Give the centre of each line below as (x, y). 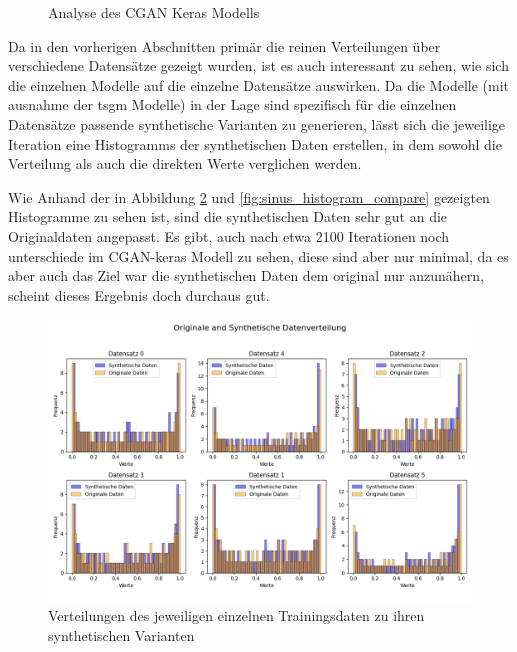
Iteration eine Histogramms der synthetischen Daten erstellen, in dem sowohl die (255, 143)
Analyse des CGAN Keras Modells (154, 12)
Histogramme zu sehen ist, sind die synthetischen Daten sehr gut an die (228, 216)
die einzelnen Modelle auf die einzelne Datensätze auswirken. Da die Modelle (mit (259, 84)
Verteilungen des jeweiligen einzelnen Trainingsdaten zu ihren (236, 615)
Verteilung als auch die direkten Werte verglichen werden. (185, 163)
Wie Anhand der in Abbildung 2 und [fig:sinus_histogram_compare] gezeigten (249, 196)
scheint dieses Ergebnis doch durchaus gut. (139, 294)
